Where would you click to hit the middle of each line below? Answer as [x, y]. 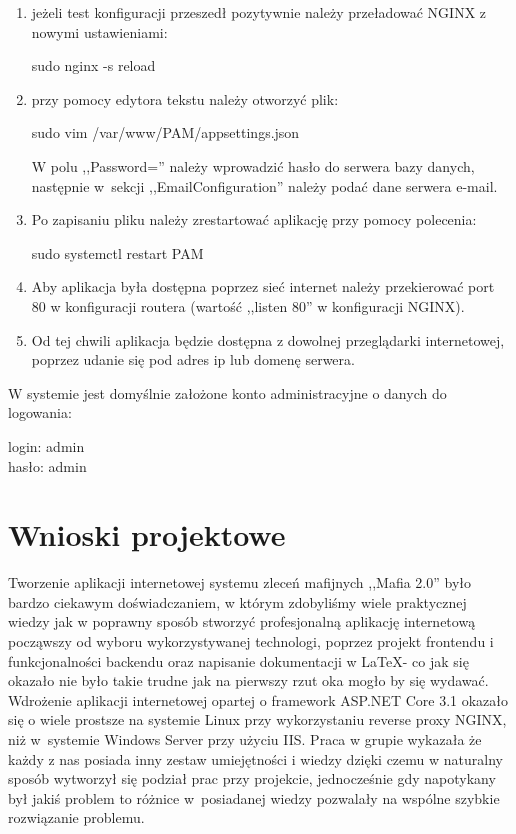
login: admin [46, 445]
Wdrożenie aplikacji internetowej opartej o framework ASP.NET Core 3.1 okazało [258, 699]
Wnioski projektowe [147, 534]
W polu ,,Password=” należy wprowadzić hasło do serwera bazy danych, [253, 165]
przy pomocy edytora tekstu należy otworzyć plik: [185, 98]
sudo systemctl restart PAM [117, 252]
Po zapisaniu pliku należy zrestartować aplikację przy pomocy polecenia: [254, 219]
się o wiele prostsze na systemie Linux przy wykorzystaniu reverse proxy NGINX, [257, 719]
